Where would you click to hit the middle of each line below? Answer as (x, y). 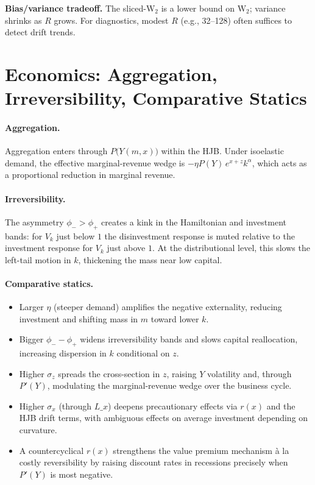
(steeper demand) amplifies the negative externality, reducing (168, 307)
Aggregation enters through (56, 151)
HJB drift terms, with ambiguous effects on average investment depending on (164, 418)
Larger (31, 307)
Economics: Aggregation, (111, 73)
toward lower (175, 318)
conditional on (143, 353)
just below (76, 235)
